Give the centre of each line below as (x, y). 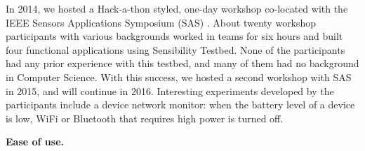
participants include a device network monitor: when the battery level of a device (180, 105)
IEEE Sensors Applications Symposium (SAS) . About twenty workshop (161, 22)
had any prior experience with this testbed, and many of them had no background (182, 63)
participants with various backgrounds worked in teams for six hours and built (174, 36)
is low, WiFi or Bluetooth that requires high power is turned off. (145, 118)
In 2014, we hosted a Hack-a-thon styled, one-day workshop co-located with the (177, 8)
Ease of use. (35, 142)
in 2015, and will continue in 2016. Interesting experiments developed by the (170, 91)
